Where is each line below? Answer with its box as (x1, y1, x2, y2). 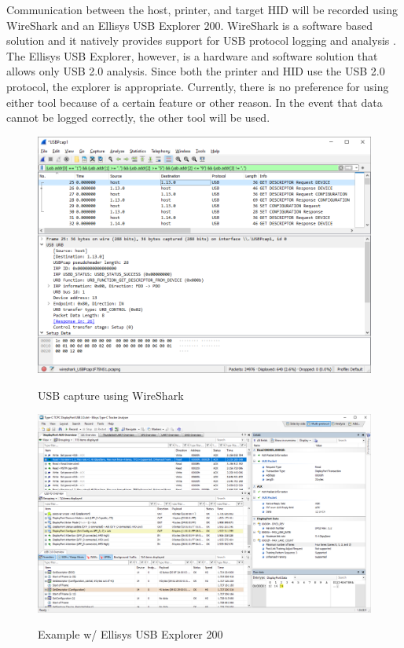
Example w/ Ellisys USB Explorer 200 (38, 626, 223, 643)
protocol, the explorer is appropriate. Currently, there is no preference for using (6, 78, 389, 94)
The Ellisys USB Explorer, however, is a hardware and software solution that (6, 47, 378, 64)
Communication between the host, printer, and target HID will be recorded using (6, 2, 398, 17)
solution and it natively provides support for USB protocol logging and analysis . (6, 32, 396, 49)
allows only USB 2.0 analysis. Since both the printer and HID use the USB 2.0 (6, 63, 385, 79)
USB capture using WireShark (38, 386, 184, 403)
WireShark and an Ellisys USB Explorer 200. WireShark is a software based (6, 16, 373, 33)
